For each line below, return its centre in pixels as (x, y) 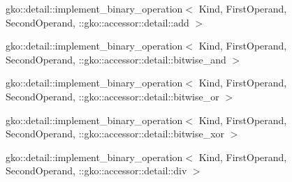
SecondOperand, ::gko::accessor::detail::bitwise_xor (115, 134)
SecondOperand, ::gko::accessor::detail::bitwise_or (112, 96)
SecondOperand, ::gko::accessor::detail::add (97, 22)
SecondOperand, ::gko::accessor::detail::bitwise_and (116, 59)
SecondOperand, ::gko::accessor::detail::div (96, 170)
